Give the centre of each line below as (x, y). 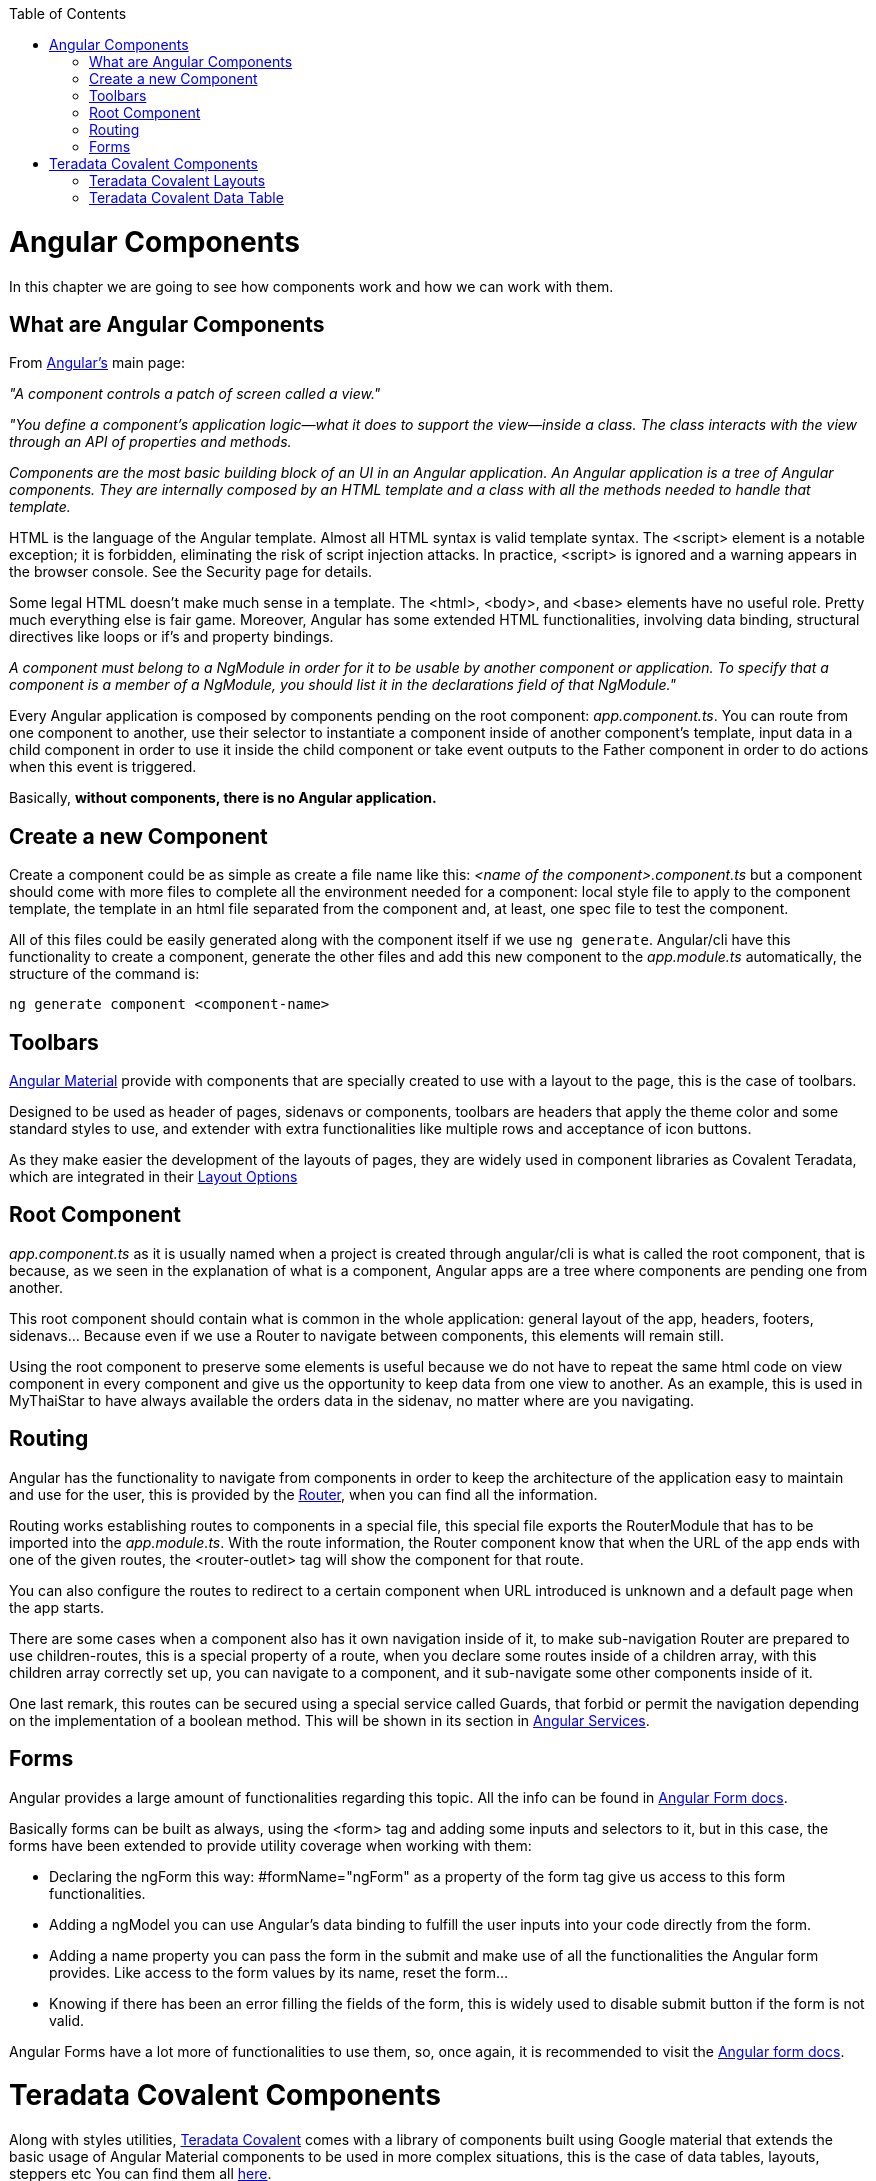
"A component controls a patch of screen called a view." (195, 394)
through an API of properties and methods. (150, 442)
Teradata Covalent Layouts (177, 180)
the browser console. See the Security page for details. (191, 572)
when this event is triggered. (103, 767)
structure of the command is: (104, 974)
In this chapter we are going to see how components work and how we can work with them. (311, 286)
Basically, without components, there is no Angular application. (223, 798)
